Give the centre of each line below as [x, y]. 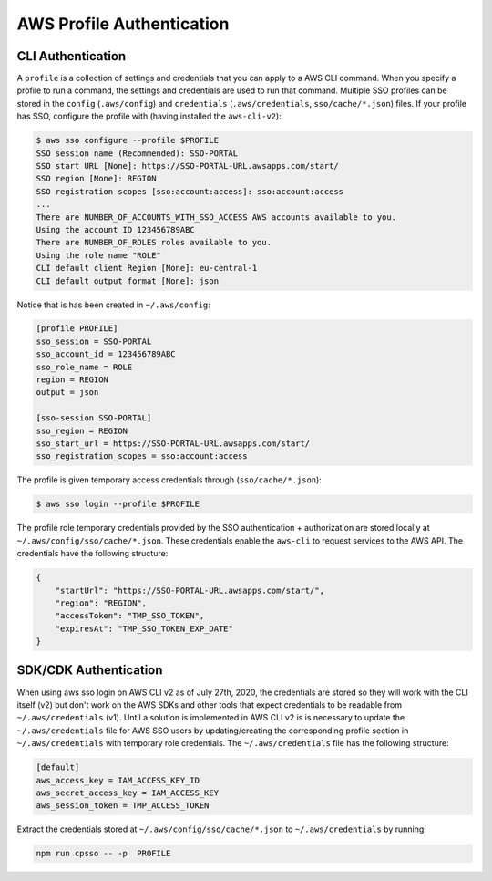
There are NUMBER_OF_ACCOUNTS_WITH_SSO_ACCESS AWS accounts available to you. [216, 217]
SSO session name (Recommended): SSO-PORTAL [137, 153]
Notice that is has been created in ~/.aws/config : [114, 305]
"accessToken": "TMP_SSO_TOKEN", [130, 616]
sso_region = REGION [82, 430]
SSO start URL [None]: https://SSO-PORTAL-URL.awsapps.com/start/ [187, 166]
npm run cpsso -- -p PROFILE [103, 854]
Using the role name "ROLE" [98, 255]
